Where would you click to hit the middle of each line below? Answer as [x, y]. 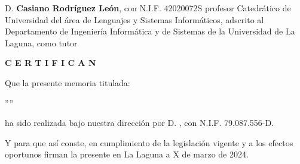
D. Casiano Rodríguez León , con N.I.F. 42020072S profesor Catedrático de [148, 8]
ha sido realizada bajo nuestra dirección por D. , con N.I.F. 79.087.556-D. [140, 123]
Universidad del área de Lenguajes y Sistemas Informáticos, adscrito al [134, 19]
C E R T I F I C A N [50, 63]
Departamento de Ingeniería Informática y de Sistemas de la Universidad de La [150, 31]
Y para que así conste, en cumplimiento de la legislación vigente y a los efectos [149, 142]
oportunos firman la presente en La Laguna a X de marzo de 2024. [127, 154]
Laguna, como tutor [41, 42]
